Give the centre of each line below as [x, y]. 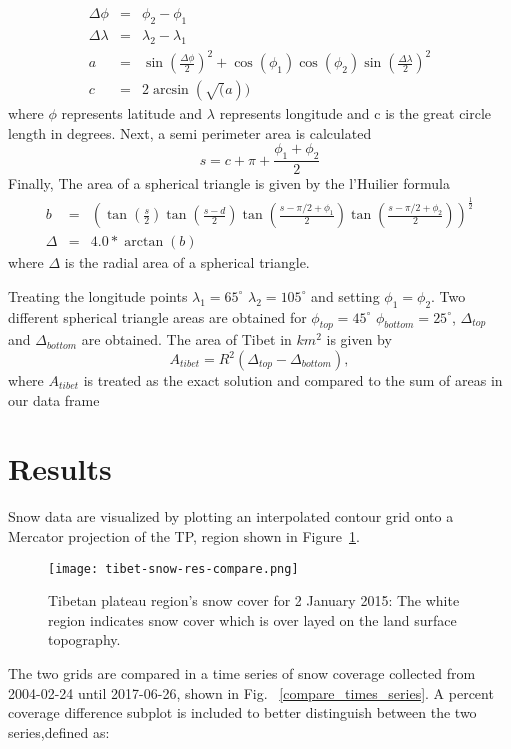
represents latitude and [132, 113]
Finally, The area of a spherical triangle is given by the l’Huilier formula [229, 183]
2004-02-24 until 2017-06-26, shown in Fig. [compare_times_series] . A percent [251, 692]
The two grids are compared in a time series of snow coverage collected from [242, 672]
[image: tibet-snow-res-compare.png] [173, 568]
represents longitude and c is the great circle [355, 113]
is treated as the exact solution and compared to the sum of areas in [293, 380]
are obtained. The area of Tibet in [186, 339]
